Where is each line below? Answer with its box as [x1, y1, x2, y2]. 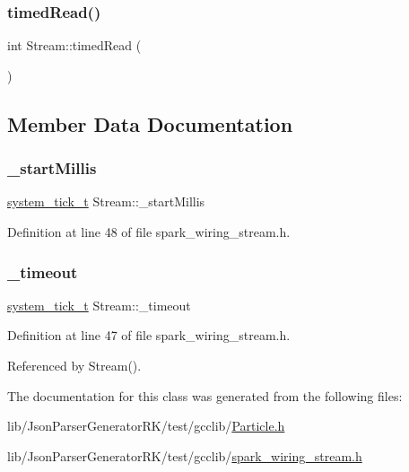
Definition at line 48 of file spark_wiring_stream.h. [7, 223, 291, 240]
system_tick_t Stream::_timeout [7, 295, 191, 314]
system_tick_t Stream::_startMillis [7, 192, 205, 211]
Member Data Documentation [7, 109, 293, 137]
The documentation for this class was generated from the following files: [7, 386, 403, 405]
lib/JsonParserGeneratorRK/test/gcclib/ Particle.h [7, 416, 285, 435]
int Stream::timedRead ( [7, 36, 142, 55]
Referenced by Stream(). [7, 356, 142, 374]
